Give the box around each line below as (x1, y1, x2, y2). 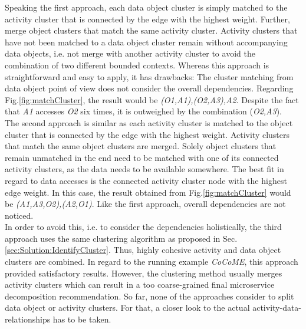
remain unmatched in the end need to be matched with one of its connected (5, 151, 279, 163)
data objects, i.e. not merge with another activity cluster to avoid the (5, 47, 255, 60)
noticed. (5, 209, 34, 221)
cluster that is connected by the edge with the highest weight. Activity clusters (5, 128, 290, 140)
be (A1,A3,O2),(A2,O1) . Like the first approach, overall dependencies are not (5, 198, 286, 210)
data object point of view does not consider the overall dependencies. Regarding (5, 82, 294, 94)
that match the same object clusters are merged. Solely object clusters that (5, 140, 277, 152)
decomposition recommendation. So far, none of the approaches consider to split (5, 289, 294, 302)
